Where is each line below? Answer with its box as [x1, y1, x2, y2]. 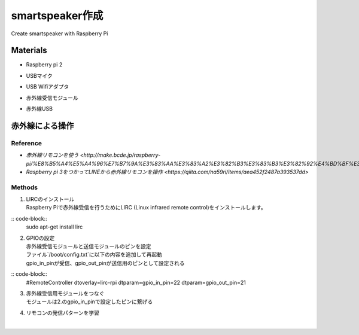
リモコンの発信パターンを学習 [26, 309, 100, 316]
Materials [11, 45, 47, 56]
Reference [11, 139, 42, 147]
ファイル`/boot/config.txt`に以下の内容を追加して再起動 [26, 251, 163, 258]
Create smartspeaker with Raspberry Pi [11, 30, 108, 37]
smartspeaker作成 [11, 9, 104, 22]
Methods [11, 183, 38, 191]
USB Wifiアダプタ [26, 83, 69, 90]
